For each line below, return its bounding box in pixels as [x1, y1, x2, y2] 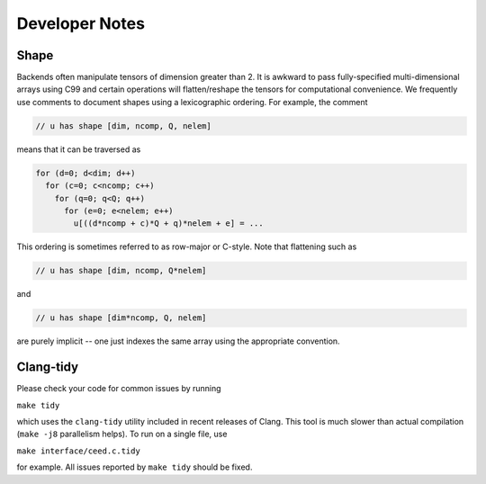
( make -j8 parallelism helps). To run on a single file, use [16, 428, 228, 440]
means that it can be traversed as [16, 144, 141, 155]
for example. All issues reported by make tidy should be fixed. [16, 462, 253, 472]
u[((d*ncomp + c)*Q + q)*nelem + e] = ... [73, 219, 265, 229]
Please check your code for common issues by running [16, 383, 221, 394]
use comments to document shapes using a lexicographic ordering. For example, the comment [16, 96, 368, 107]
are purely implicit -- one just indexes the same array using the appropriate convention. [16, 336, 341, 346]
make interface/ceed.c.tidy [16, 445, 141, 456]
